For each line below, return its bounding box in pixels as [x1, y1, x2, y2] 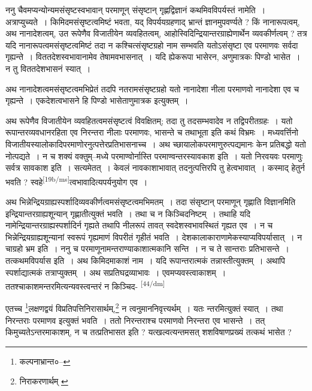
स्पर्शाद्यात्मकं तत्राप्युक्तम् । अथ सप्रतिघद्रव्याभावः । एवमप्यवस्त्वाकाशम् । [5, 266, 226, 278]
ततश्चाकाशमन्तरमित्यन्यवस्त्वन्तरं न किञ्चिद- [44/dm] [5, 278, 165, 292]
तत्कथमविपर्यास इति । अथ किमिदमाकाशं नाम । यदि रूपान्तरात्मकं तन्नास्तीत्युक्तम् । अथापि [5, 254, 285, 266]
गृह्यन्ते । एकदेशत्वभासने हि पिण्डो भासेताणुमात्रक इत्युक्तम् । [5, 94, 189, 107]
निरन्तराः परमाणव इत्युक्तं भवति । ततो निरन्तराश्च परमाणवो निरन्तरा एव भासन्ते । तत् [5, 314, 265, 326]
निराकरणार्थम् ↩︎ [19, 375, 68, 387]
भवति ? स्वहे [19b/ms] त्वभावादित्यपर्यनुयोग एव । [5, 173, 148, 188]
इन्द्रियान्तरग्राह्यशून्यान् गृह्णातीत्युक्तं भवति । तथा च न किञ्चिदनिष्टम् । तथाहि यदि [5, 207, 250, 219]
